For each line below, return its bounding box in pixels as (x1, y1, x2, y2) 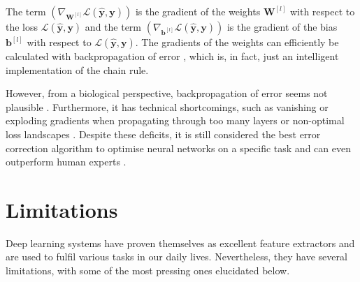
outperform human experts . (6, 154, 127, 169)
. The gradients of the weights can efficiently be (135, 35, 339, 49)
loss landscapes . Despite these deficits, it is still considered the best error (6, 126, 321, 141)
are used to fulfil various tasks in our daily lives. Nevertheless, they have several (6, 249, 347, 264)
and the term (85, 20, 141, 34)
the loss (6, 20, 38, 34)
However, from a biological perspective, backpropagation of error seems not (6, 86, 328, 101)
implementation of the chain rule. (6, 62, 149, 77)
